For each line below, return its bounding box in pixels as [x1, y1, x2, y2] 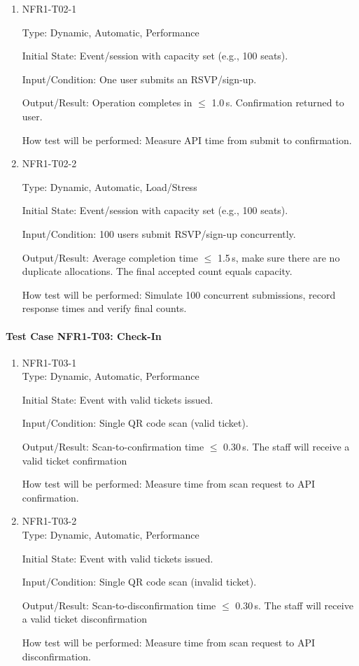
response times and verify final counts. [22, 301, 187, 316]
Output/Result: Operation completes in [22, 95, 192, 110]
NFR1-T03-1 [22, 355, 77, 369]
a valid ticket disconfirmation [22, 611, 148, 626]
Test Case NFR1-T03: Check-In [6, 328, 162, 343]
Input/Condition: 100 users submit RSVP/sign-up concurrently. [22, 226, 296, 241]
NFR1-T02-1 [22, 1, 77, 15]
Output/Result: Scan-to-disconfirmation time [22, 597, 216, 612]
